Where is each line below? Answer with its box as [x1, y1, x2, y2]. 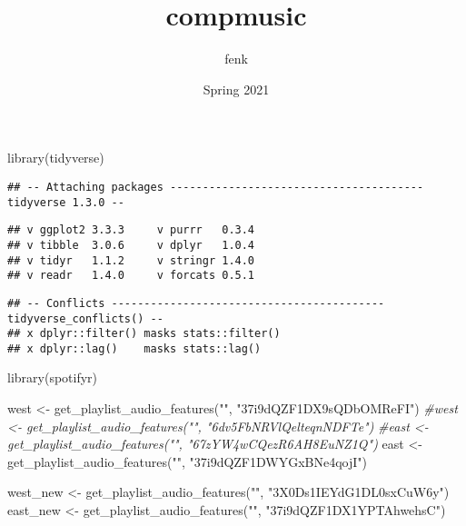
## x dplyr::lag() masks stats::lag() [7, 342, 262, 355]
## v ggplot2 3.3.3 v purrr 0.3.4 [7, 223, 255, 237]
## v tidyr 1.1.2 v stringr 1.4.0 [7, 253, 255, 267]
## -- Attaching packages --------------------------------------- [7, 180, 424, 194]
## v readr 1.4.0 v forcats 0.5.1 [7, 269, 255, 283]
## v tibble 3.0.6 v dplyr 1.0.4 [7, 238, 255, 252]
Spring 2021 [203, 79, 270, 98]
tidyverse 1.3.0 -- [7, 195, 124, 209]
